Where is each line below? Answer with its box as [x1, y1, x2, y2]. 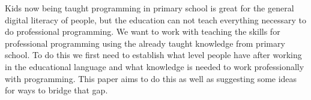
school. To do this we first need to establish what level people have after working [5, 49, 302, 61]
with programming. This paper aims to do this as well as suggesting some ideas [5, 72, 297, 84]
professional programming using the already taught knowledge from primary [5, 37, 285, 49]
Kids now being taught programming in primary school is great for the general [5, 2, 294, 14]
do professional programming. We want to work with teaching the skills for [5, 25, 280, 38]
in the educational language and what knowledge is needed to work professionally [5, 60, 304, 72]
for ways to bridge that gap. [5, 84, 108, 96]
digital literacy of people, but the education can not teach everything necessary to [5, 13, 306, 26]
